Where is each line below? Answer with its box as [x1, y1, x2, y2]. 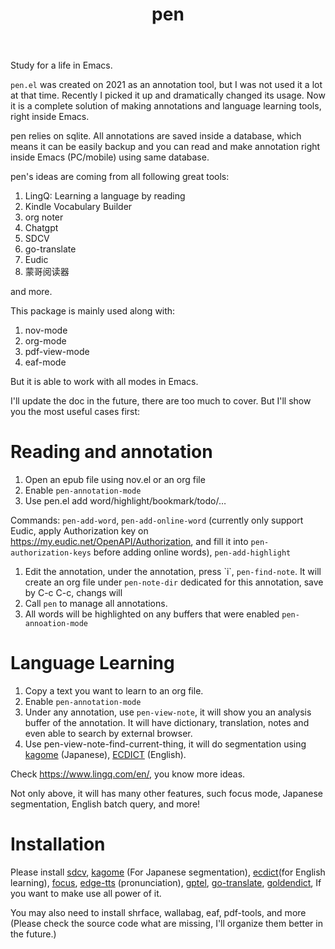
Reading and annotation [10, 441, 213, 463]
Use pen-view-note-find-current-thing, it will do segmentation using [24, 738, 307, 750]
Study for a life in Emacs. [10, 59, 113, 72]
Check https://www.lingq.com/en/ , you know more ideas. [10, 768, 246, 780]
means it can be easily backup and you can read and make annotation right [10, 141, 321, 153]
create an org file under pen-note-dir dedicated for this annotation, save [24, 576, 324, 588]
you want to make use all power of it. [10, 888, 162, 899]
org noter [24, 211, 64, 223]
